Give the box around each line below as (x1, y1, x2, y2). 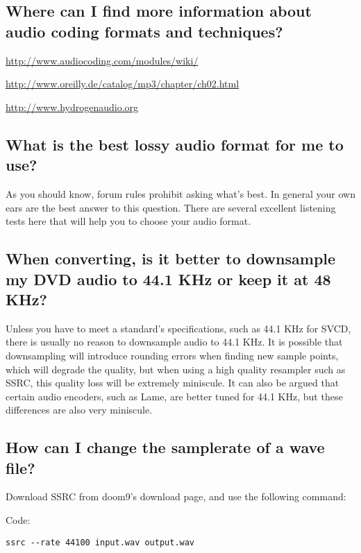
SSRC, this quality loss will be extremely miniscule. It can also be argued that (6, 375, 339, 390)
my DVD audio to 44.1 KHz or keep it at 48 (6, 268, 331, 289)
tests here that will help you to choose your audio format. (6, 214, 251, 228)
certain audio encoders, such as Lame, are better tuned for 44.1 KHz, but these (6, 389, 343, 403)
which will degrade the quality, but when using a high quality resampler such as (6, 361, 346, 376)
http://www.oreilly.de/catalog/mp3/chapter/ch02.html (6, 76, 240, 91)
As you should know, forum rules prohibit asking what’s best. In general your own (6, 186, 355, 201)
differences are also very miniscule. (6, 402, 153, 417)
